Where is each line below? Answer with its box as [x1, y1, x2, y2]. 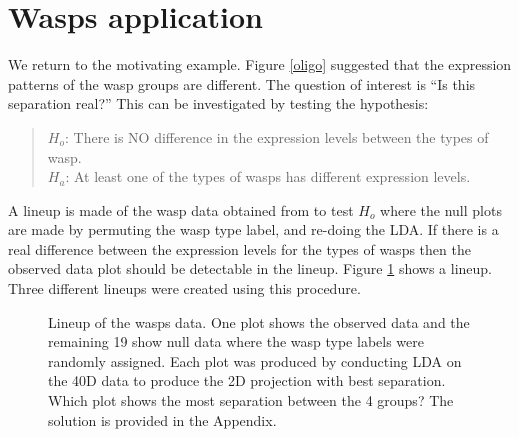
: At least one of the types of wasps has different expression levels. [65, 166, 471, 187]
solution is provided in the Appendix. [48, 409, 277, 430]
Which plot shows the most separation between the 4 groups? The [48, 390, 454, 411]
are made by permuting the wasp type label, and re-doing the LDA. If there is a [8, 219, 499, 240]
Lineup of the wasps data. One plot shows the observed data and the [48, 311, 470, 332]
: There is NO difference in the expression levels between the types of [64, 126, 489, 147]
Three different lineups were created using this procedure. [8, 278, 361, 299]
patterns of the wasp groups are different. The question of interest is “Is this [8, 73, 476, 94]
